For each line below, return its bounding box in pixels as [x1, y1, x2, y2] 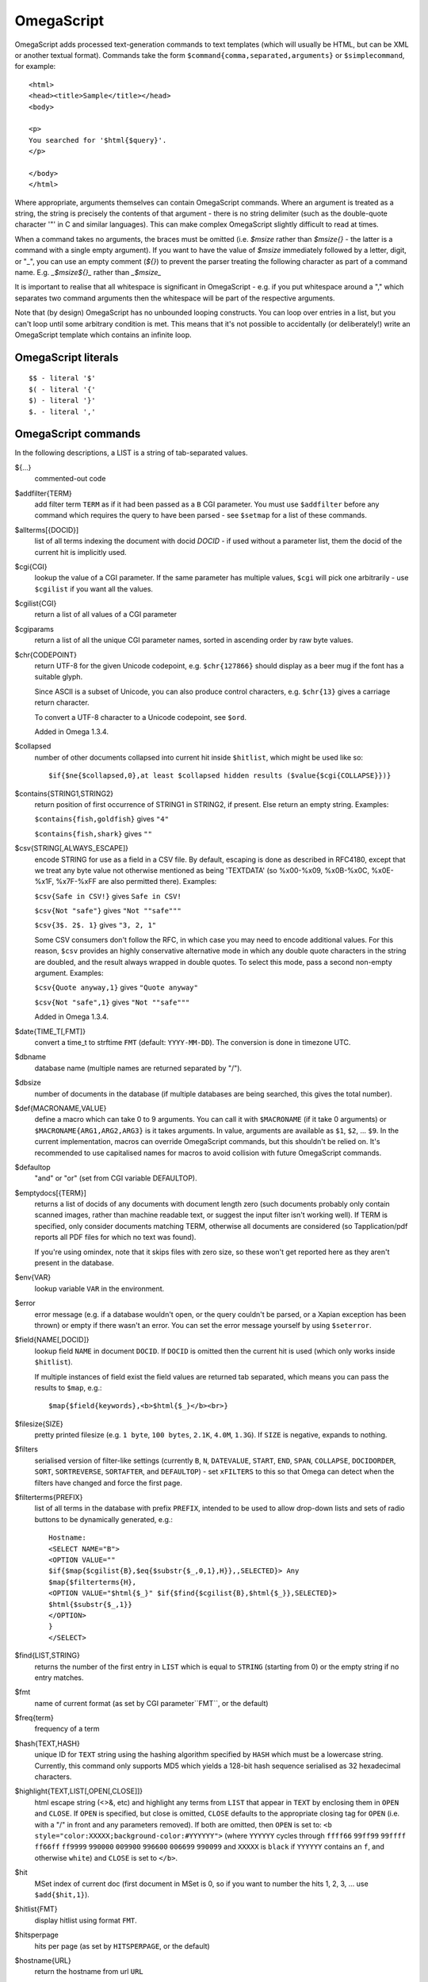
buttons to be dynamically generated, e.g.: [34, 1514, 174, 1524]
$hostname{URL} [14, 1955, 71, 1965]
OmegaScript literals [14, 350, 119, 364]
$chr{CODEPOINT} [14, 650, 77, 660]
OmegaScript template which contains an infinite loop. [14, 330, 192, 339]
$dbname [14, 1052, 47, 1062]
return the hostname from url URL [34, 1967, 144, 1976]
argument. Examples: [34, 968, 104, 978]
